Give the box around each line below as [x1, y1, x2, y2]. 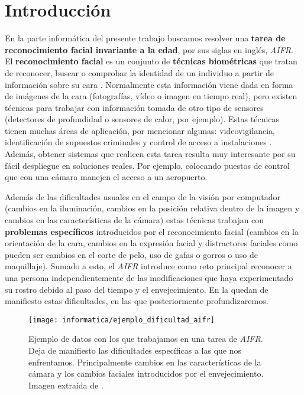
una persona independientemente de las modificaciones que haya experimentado [5, 272, 293, 283]
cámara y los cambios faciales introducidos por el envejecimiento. [28, 367, 264, 380]
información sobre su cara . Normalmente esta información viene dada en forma [5, 78, 293, 90]
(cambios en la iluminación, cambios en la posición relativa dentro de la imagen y [5, 202, 300, 214]
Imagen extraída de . [28, 378, 104, 391]
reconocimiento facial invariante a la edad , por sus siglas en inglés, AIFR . [5, 43, 293, 56]
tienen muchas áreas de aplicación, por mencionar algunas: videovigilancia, [5, 124, 275, 136]
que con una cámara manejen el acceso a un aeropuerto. [5, 171, 208, 183]
